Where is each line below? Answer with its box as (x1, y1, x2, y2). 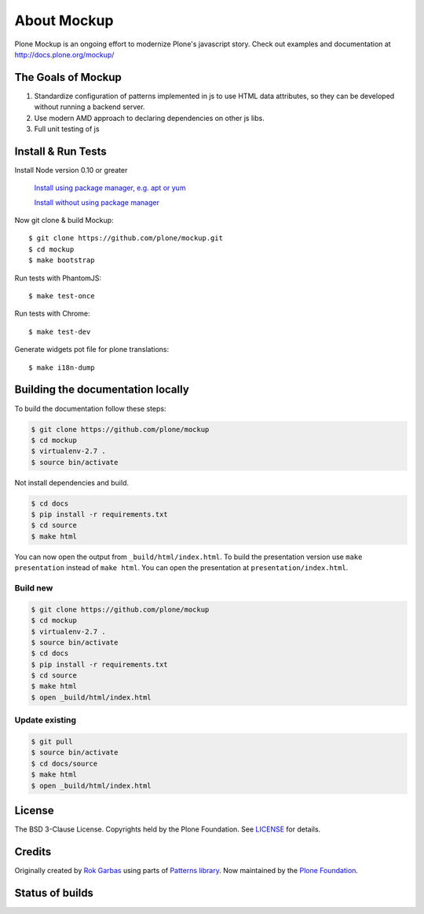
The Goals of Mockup (14, 71, 122, 84)
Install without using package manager (34, 197, 160, 207)
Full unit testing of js (34, 124, 100, 133)
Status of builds (14, 886, 94, 899)
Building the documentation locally (14, 383, 190, 397)
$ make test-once (28, 291, 95, 301)
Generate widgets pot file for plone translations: (14, 345, 169, 354)
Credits (14, 845, 52, 858)
